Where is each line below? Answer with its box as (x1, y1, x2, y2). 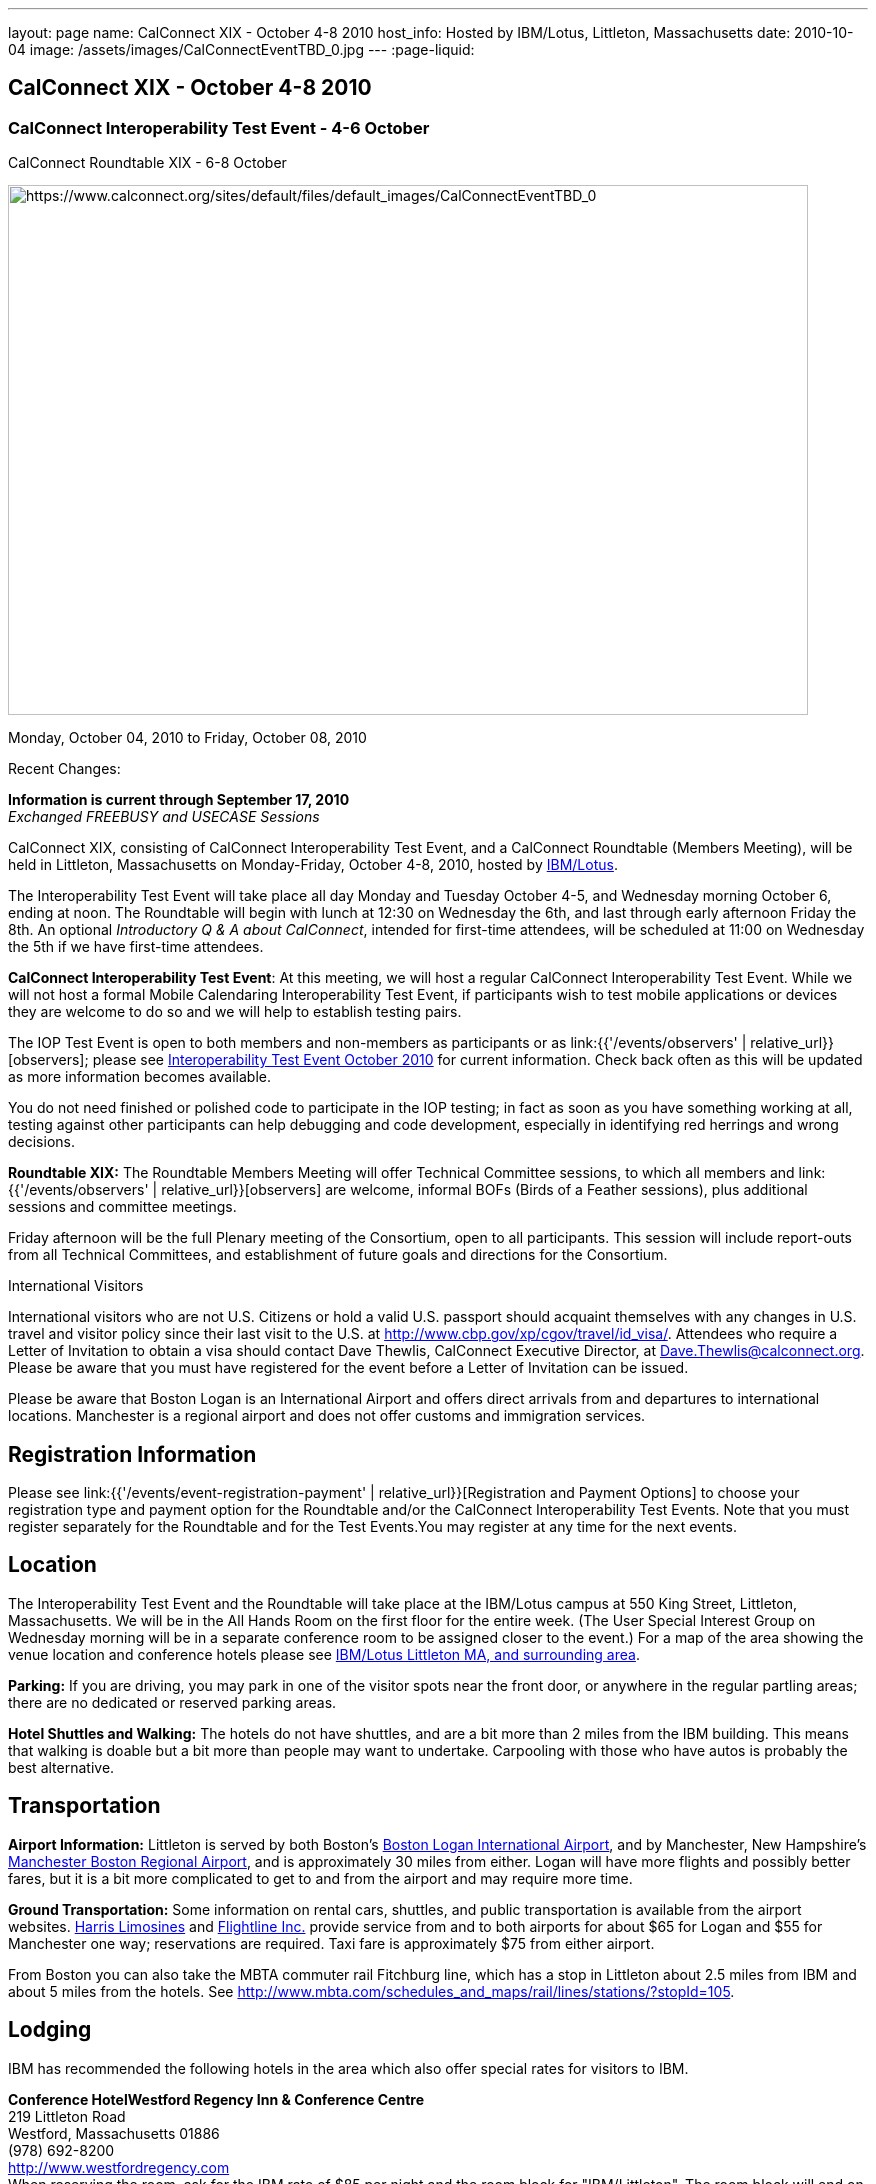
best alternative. (8, 1758, 115, 1776)
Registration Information (8, 1441, 257, 1467)
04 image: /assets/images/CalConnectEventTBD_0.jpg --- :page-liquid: (8, 41, 475, 58)
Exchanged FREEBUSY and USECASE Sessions (8, 808, 320, 826)
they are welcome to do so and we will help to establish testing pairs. (8, 1003, 462, 1021)
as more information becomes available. (8, 1068, 271, 1086)
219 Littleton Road (8, 2107, 126, 2125)
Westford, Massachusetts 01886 (8, 2124, 220, 2142)
